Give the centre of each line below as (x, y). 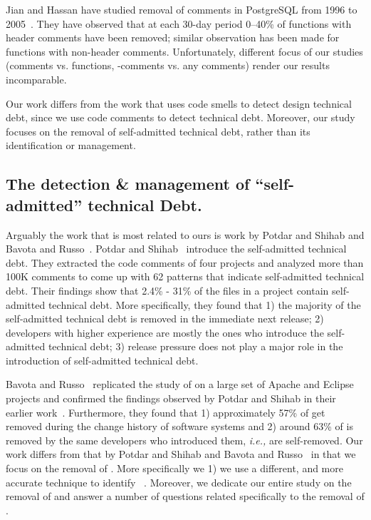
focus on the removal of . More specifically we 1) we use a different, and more (174, 468)
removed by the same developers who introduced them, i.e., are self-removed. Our (184, 440)
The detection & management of (128, 184)
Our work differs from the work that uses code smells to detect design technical (179, 103)
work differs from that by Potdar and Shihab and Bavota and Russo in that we (181, 454)
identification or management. (71, 145)
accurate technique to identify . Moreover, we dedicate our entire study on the (179, 482)
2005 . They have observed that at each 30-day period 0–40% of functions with (179, 23)
